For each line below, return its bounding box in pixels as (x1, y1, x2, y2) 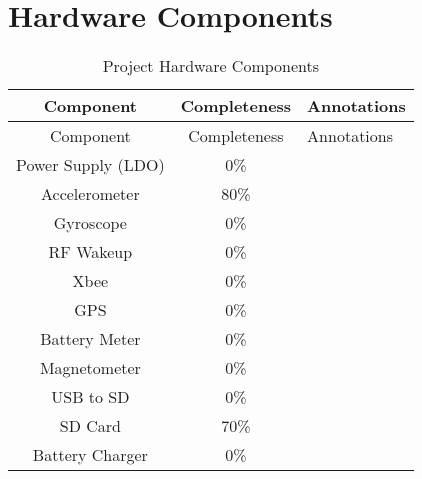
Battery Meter (40, 327, 141, 351)
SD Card (59, 414, 121, 438)
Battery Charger (32, 443, 148, 467)
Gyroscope (53, 211, 127, 235)
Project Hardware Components (102, 54, 320, 78)
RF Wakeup (48, 240, 133, 264)
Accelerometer (41, 182, 140, 206)
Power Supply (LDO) (16, 153, 165, 177)
